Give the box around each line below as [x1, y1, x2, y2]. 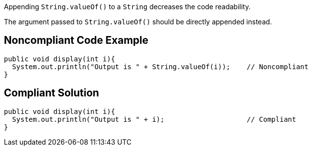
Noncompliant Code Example [4, 34, 148, 47]
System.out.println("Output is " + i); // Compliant [12, 115, 296, 123]
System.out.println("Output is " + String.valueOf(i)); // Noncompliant [12, 62, 309, 71]
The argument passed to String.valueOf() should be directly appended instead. [4, 18, 272, 26]
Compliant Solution [4, 87, 99, 99]
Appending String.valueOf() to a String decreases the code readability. [4, 2, 251, 11]
